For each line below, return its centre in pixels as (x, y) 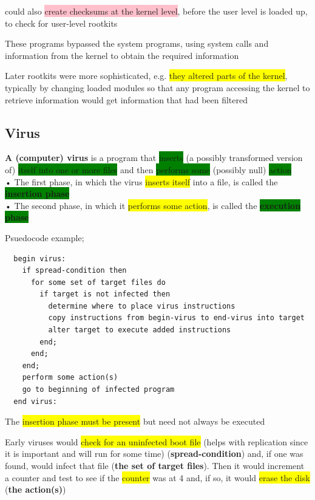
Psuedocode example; (45, 237)
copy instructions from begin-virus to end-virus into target (176, 318)
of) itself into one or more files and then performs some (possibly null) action (148, 169)
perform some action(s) (70, 378)
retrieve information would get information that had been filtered (127, 99)
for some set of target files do (98, 282)
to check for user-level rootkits (61, 23)
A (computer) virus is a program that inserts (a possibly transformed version (154, 158)
